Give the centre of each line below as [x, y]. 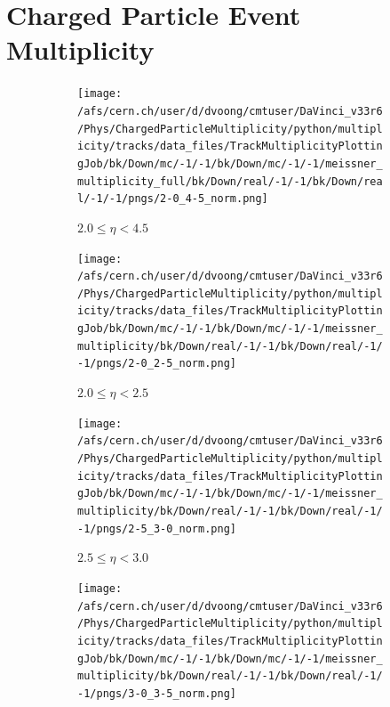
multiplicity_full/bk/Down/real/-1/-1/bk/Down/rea [230, 181]
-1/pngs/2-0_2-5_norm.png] [157, 364]
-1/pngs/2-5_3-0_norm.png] [157, 528]
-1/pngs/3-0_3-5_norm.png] [157, 693]
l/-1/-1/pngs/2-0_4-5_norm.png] [173, 199]
